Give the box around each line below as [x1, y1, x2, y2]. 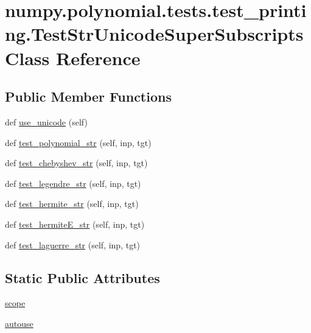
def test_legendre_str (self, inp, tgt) [5, 177, 141, 189]
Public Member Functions [5, 87, 172, 106]
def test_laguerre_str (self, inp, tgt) [5, 238, 141, 251]
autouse [5, 317, 33, 329]
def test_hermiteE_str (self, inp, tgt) [5, 217, 145, 230]
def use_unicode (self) [5, 115, 88, 128]
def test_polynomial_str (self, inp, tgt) [5, 136, 152, 149]
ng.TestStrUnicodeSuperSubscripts [5, 21, 304, 46]
